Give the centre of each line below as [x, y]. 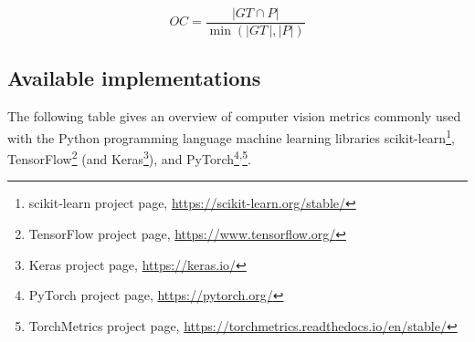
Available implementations [134, 78]
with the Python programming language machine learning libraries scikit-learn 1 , [231, 136]
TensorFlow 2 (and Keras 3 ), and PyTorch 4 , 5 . [129, 157]
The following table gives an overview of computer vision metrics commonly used [234, 116]
